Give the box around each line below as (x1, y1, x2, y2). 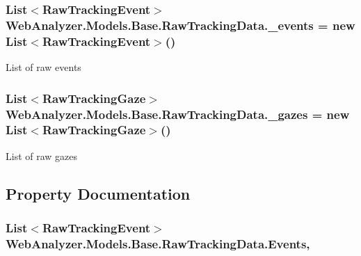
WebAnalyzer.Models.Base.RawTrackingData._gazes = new (6, 105, 350, 122)
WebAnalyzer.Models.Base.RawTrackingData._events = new (6, 16, 355, 33)
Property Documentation (6, 182, 191, 204)
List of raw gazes (6, 148, 78, 163)
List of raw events (6, 60, 81, 74)
